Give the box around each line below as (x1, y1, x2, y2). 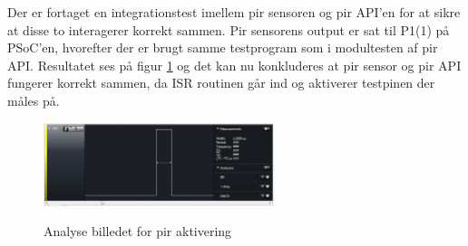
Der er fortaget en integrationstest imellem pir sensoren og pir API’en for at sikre (7, 3, 461, 21)
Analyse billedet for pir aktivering (44, 222, 232, 241)
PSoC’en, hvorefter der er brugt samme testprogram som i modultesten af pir (7, 38, 438, 57)
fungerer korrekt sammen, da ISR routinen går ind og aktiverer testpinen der (7, 73, 435, 92)
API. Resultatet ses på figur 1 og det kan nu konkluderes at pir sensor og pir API (7, 55, 462, 74)
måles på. (7, 90, 60, 109)
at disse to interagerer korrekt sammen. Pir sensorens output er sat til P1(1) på (7, 20, 450, 39)
